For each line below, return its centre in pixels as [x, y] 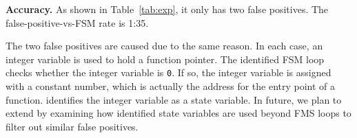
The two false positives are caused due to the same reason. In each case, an [164, 46]
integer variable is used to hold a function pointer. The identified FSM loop [165, 59]
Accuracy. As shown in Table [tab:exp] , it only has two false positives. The [167, 9]
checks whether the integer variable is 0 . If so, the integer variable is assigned [169, 72]
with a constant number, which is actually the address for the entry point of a [171, 86]
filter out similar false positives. [72, 126]
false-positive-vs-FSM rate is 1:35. [77, 22]
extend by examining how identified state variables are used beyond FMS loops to [178, 113]
